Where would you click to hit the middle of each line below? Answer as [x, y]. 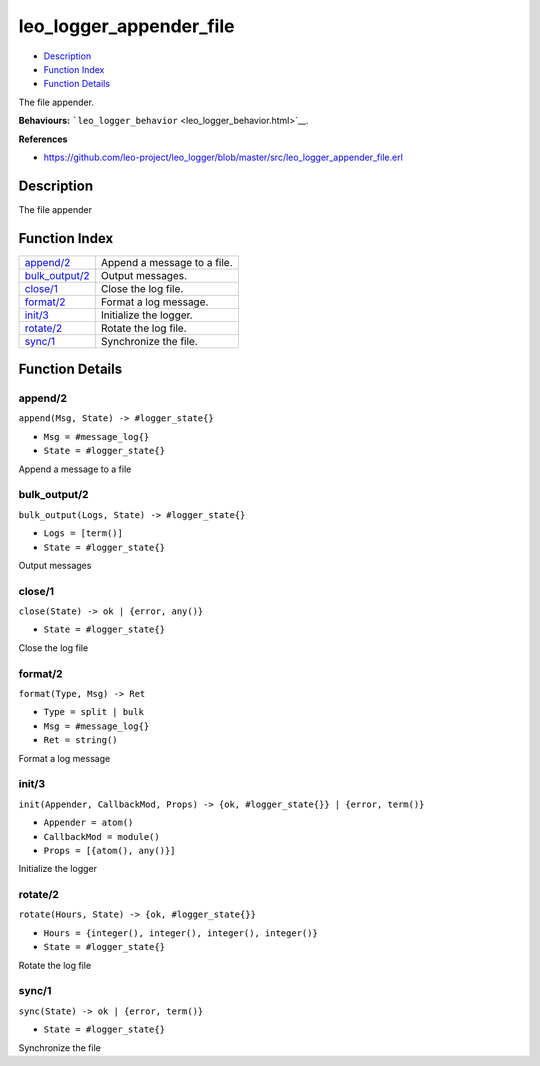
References [43, 139]
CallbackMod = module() [101, 836]
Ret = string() [81, 740]
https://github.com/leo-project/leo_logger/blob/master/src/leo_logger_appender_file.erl [223, 157]
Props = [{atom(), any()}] [109, 850]
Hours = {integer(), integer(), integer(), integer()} [181, 933]
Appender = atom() [88, 823]
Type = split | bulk [94, 712]
